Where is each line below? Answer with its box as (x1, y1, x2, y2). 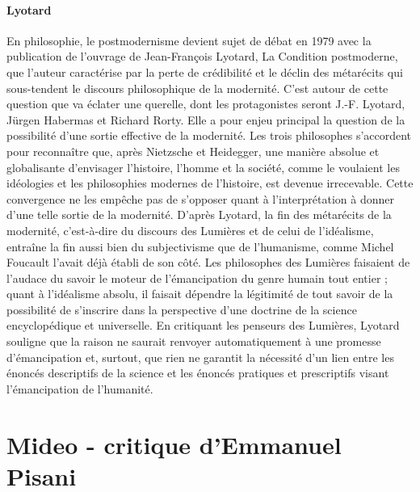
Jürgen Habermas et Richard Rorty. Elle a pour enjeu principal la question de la (6, 111, 405, 128)
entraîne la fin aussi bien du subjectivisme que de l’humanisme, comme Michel (6, 238, 394, 254)
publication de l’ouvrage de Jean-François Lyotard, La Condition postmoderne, (6, 48, 398, 65)
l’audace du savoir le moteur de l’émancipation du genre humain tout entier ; (6, 269, 388, 286)
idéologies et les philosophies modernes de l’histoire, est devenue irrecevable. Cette (6, 175, 414, 191)
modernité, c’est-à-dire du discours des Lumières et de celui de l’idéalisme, (6, 221, 374, 238)
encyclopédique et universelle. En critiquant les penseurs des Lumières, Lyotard (6, 317, 400, 334)
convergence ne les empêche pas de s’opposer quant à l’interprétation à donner (6, 190, 394, 207)
